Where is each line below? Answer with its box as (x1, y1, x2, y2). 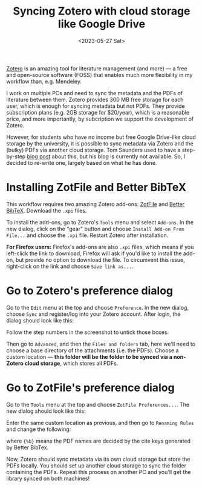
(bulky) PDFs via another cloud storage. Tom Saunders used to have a (6, 146, 181, 153)
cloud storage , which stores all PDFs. (24, 359, 119, 367)
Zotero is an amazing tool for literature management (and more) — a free (6, 65, 187, 72)
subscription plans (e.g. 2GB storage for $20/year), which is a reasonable (6, 109, 189, 116)
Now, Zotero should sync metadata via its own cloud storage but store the (6, 455, 191, 463)
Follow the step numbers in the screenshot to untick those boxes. (6, 329, 169, 336)
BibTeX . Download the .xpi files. (6, 207, 87, 214)
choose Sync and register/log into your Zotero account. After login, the (6, 310, 181, 318)
